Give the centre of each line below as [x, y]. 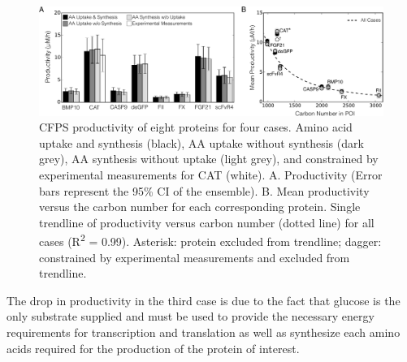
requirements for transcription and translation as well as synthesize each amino [203, 332]
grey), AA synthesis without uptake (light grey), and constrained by [209, 159]
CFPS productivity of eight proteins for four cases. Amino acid [196, 127]
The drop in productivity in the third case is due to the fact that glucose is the [203, 300]
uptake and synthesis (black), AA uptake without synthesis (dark [201, 142]
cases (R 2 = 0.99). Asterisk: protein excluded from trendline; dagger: [210, 240]
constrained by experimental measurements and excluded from [195, 257]
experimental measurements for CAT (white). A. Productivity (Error [211, 174]
